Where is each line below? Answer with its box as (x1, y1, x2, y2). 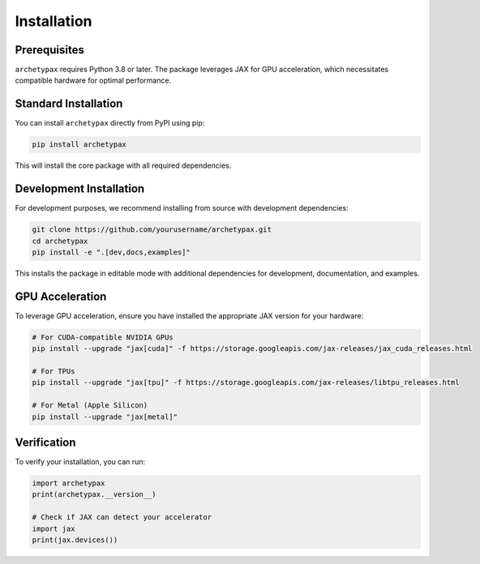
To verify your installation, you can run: (15, 457, 146, 467)
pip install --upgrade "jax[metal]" (32, 412, 178, 421)
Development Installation (15, 182, 145, 196)
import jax (32, 523, 75, 533)
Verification (15, 436, 76, 450)
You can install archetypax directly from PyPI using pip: (15, 118, 205, 128)
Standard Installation (15, 97, 123, 111)
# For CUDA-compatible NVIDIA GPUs (32, 332, 174, 342)
